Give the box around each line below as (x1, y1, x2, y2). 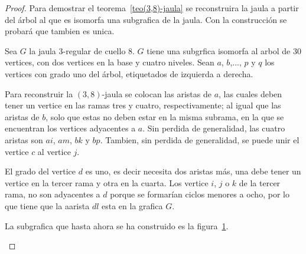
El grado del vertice (5, 165, 76, 177)
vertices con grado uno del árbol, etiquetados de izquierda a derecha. (5, 67, 253, 80)
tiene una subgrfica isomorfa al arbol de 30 (147, 44, 301, 57)
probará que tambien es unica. (5, 25, 115, 37)
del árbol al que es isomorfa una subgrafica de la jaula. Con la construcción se (5, 13, 287, 25)
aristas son (5, 133, 43, 146)
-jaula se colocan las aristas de (102, 87, 211, 100)
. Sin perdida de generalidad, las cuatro (142, 122, 285, 134)
